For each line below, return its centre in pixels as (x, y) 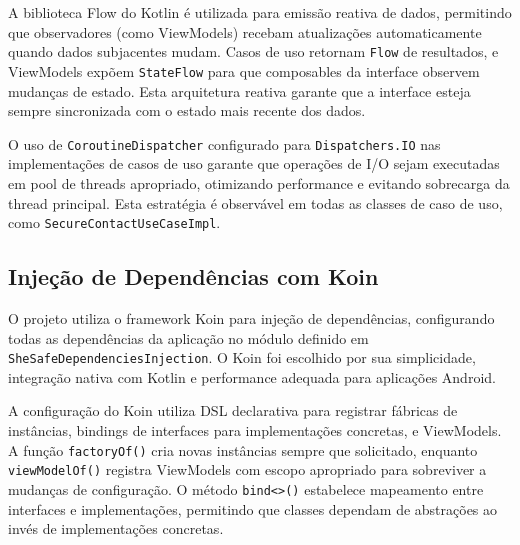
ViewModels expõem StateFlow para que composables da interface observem (244, 70)
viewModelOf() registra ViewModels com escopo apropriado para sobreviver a (247, 469)
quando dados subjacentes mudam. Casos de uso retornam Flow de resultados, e (253, 51)
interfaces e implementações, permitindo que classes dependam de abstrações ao (253, 508)
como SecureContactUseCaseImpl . (114, 222)
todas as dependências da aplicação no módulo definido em (188, 337)
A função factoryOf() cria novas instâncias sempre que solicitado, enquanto (243, 449)
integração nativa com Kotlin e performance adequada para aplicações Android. (252, 376)
